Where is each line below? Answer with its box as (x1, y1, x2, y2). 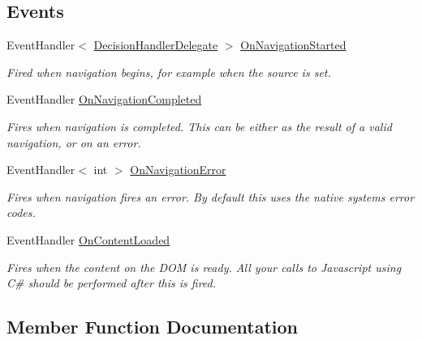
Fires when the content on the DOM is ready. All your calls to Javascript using (6, 258, 402, 275)
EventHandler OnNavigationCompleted (6, 91, 202, 108)
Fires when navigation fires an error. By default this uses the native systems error (6, 188, 415, 205)
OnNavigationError (130, 161, 226, 178)
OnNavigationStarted (240, 36, 347, 53)
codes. (6, 204, 36, 221)
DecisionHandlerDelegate (93, 36, 218, 53)
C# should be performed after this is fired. (6, 274, 217, 291)
